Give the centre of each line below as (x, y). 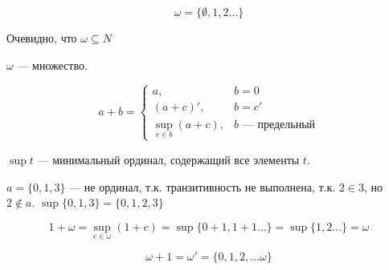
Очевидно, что (42, 38)
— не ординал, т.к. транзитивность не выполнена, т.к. (203, 186)
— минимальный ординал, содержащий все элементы (168, 159)
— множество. (52, 64)
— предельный (279, 125)
